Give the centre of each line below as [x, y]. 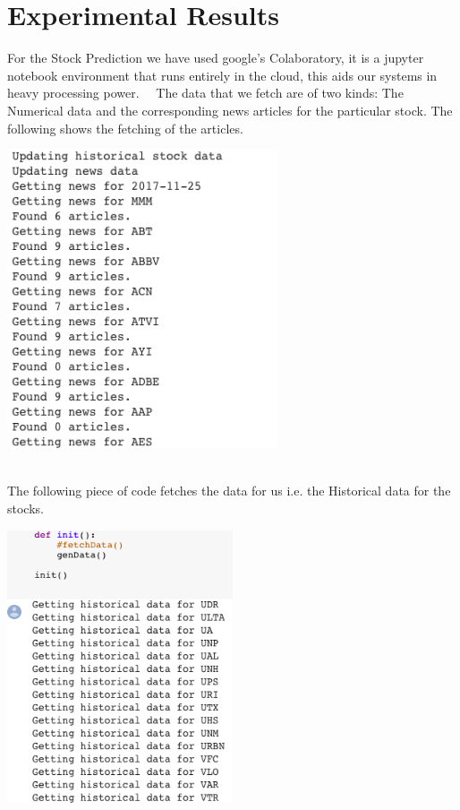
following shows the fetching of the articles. [125, 128]
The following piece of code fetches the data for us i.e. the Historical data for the [229, 491]
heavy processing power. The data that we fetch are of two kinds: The [205, 93]
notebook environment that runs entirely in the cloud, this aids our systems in [222, 75]
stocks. [26, 508]
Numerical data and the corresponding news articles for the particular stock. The [230, 110]
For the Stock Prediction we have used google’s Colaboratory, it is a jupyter [216, 58]
